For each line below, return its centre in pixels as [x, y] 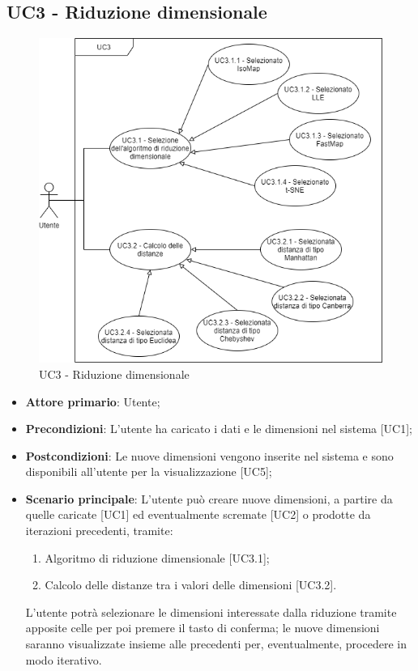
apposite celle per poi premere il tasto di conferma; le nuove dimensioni [203, 628]
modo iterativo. [64, 659]
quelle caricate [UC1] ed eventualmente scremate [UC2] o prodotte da [198, 514]
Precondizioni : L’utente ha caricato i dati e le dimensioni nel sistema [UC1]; [219, 429]
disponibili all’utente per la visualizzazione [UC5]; [149, 471]
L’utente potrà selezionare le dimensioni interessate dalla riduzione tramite [211, 612]
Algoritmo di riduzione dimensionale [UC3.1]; [157, 557]
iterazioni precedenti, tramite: [99, 531]
